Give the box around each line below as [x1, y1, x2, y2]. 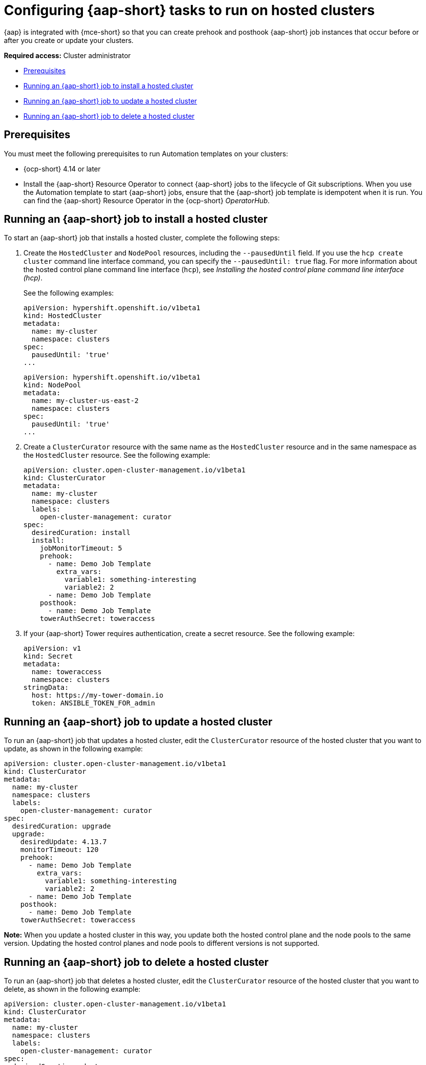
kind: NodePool [23, 381, 81, 389]
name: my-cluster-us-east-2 [31, 397, 139, 405]
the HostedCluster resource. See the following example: [23, 451, 210, 460]
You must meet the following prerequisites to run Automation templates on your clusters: [4, 149, 288, 158]
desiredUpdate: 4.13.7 [20, 838, 107, 846]
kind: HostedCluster [23, 312, 102, 320]
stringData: [23, 683, 69, 692]
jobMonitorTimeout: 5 [40, 544, 122, 553]
